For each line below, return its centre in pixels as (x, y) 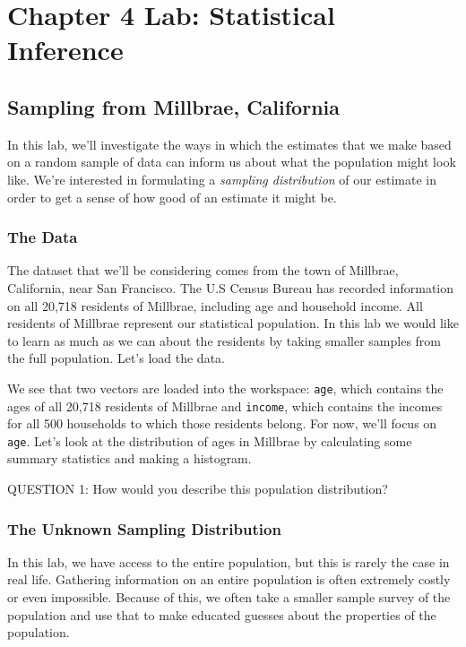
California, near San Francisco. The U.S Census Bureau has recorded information (231, 287)
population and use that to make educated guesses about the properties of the (222, 614)
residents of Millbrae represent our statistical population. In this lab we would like (233, 323)
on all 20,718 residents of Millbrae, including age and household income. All (215, 305)
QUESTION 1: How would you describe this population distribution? (198, 489)
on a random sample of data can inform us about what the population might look (232, 162)
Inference (65, 50)
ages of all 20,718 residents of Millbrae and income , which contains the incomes (225, 405)
